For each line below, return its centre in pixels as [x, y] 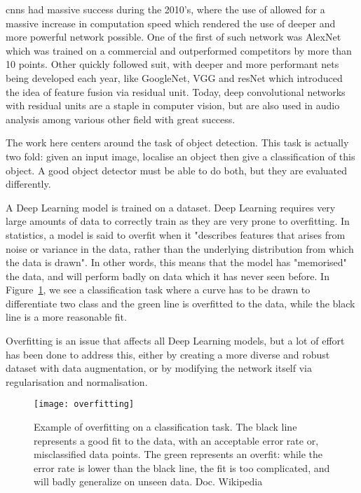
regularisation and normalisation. [77, 381]
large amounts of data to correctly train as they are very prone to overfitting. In [178, 221]
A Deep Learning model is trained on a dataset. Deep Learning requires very [171, 207]
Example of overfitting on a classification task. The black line [165, 427]
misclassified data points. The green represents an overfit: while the [178, 454]
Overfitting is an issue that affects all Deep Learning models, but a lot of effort [175, 341]
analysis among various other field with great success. [121, 119]
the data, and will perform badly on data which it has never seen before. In [168, 276]
